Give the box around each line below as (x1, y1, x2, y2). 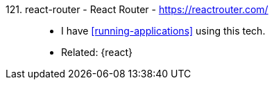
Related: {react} (61, 46, 133, 58)
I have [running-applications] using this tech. (61, 25, 266, 37)
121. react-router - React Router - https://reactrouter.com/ (6, 3, 268, 15)
